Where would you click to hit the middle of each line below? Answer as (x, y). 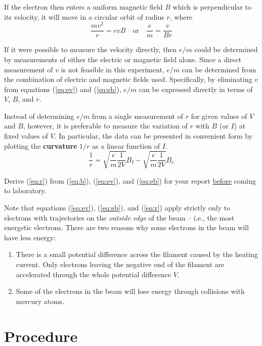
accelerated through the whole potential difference (93, 274)
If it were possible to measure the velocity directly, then (91, 49)
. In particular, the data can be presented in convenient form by (154, 136)
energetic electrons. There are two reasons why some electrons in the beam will (126, 227)
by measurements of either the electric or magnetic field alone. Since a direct (123, 59)
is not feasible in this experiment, (113, 69)
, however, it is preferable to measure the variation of (105, 126)
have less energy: (30, 237)
